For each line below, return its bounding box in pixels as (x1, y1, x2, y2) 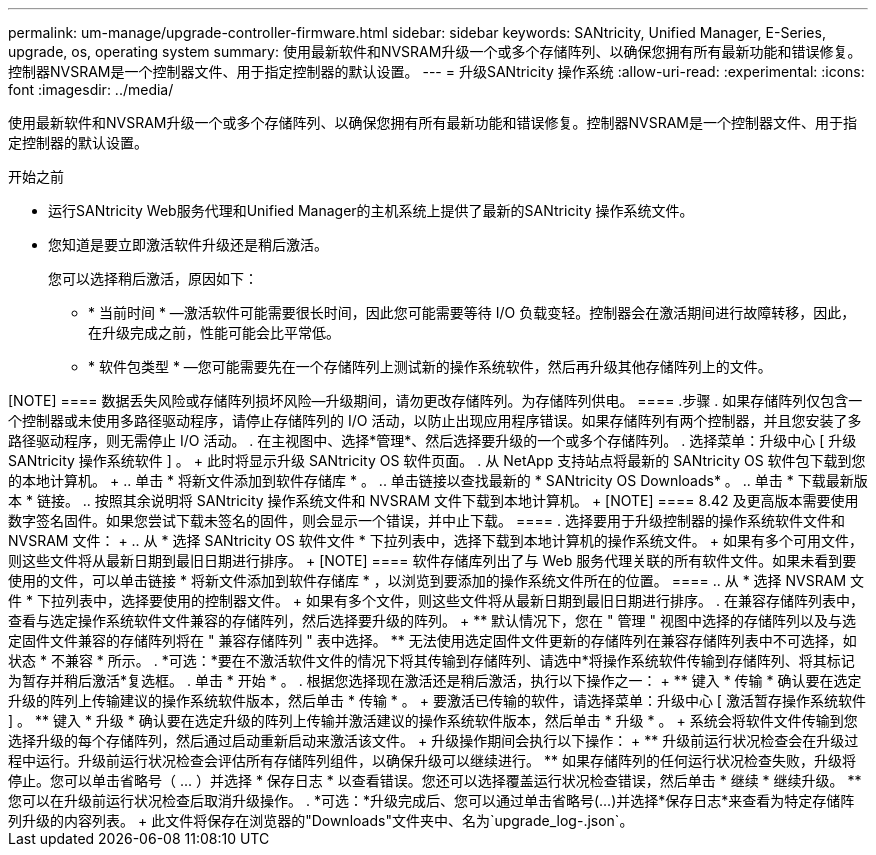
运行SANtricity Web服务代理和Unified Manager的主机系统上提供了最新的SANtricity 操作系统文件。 (48, 202, 694, 219)
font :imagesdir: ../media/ (8, 81, 174, 98)
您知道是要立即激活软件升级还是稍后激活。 (48, 236, 328, 253)
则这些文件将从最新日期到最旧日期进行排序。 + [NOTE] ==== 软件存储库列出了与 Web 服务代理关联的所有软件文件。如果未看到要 (8, 552, 857, 569)
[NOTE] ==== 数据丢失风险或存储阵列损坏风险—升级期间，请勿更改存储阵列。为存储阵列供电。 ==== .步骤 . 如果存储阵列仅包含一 (8, 392, 863, 409)
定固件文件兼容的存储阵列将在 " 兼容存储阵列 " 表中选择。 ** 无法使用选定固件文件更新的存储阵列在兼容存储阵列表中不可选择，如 (8, 632, 857, 649)
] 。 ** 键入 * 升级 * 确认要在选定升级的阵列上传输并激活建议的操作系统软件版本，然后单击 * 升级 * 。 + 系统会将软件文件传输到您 (8, 712, 858, 729)
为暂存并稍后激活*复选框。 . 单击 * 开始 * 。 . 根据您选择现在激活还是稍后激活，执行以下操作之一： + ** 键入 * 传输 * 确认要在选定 (8, 672, 862, 689)
